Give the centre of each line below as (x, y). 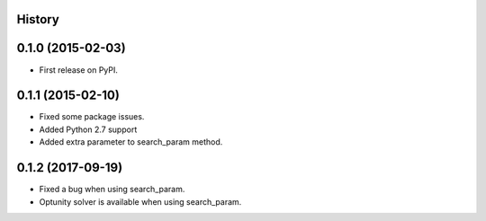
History (38, 19)
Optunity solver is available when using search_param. (140, 201)
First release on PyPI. (79, 70)
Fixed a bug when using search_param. (112, 190)
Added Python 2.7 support (88, 129)
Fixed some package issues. (92, 117)
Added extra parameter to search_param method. (131, 142)
